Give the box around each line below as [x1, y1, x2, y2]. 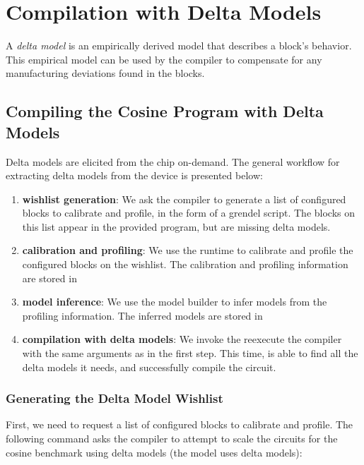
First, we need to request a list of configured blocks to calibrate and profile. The [6, 417, 353, 432]
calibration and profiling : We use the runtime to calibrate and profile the [22, 243, 353, 258]
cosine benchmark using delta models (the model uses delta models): [6, 445, 303, 459]
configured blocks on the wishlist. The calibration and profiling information [22, 257, 348, 272]
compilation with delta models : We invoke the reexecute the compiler [22, 332, 342, 346]
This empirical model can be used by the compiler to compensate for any [6, 52, 322, 66]
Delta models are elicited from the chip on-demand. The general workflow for [6, 154, 340, 169]
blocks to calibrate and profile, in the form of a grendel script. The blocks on [22, 205, 356, 220]
